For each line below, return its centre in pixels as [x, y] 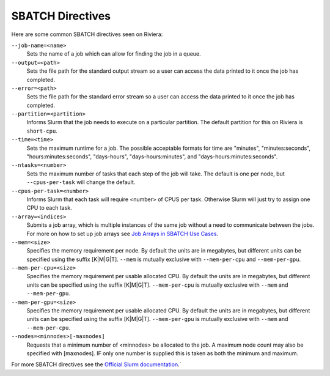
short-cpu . [42, 131]
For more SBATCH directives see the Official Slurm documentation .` [96, 364]
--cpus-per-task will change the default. [81, 182]
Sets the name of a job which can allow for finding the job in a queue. [114, 54]
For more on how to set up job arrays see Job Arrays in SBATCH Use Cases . [123, 234]
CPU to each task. [50, 208]
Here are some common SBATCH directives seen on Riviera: [87, 34]
